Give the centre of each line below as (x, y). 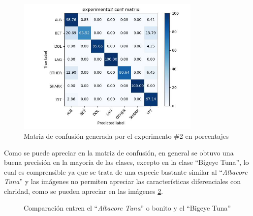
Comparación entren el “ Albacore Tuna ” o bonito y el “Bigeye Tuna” (127, 207)
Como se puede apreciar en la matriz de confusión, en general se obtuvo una (119, 152)
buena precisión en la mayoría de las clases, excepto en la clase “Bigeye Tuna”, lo (126, 162)
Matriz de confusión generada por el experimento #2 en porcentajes (126, 136)
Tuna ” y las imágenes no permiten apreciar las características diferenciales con (122, 181)
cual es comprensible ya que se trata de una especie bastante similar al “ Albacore (126, 171)
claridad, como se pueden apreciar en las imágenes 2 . (84, 191)
